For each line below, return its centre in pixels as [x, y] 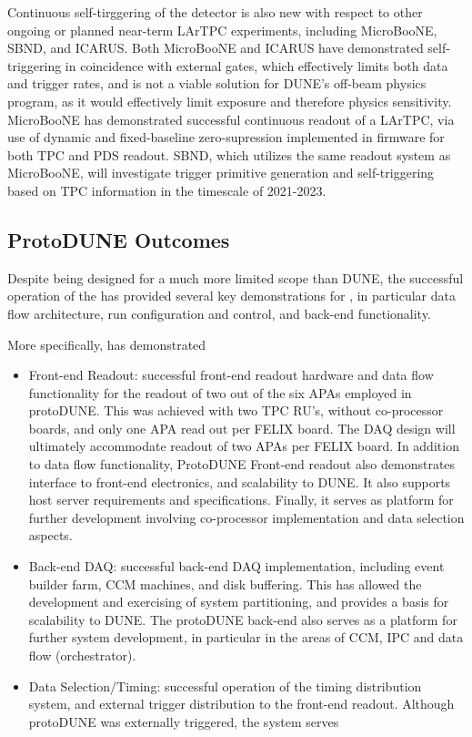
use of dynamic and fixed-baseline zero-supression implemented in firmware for [226, 137]
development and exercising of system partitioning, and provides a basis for [239, 602]
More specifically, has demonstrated [107, 344]
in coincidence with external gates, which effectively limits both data [256, 65]
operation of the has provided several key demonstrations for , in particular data [231, 296]
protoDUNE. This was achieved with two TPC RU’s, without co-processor [236, 410]
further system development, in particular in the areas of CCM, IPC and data [246, 637]
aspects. [50, 535]
